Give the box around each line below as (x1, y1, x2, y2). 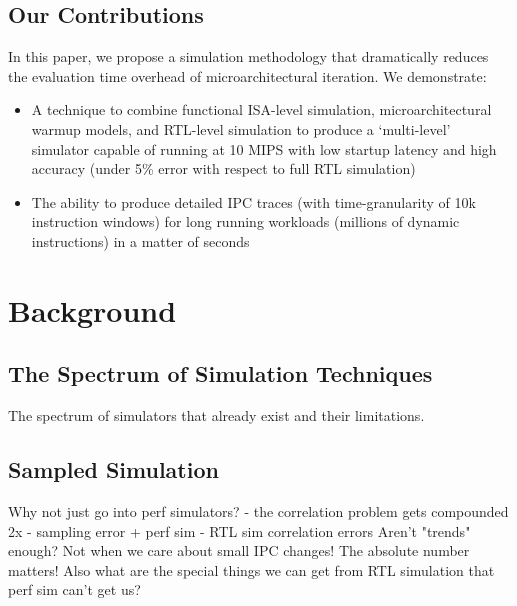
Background (8, 289, 177, 330)
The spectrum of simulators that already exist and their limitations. (8, 405, 425, 426)
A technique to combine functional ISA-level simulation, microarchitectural (31, 99, 492, 120)
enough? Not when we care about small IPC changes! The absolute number (8, 540, 470, 561)
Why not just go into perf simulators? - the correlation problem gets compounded (8, 500, 509, 521)
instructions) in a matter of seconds (31, 230, 250, 251)
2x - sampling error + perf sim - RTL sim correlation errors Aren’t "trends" (8, 520, 471, 541)
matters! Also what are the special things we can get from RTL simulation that (8, 559, 495, 580)
